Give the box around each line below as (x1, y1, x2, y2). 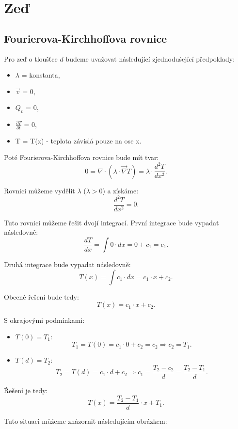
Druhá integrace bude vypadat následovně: (4, 259, 131, 269)
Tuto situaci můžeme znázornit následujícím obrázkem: (4, 415, 167, 426)
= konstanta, (21, 70, 60, 80)
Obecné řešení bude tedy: (4, 291, 79, 302)
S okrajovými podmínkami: (4, 315, 85, 325)
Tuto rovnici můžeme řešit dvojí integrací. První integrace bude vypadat (4, 217, 219, 227)
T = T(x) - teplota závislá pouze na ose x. (15, 136, 142, 146)
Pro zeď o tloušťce (4, 53, 58, 64)
